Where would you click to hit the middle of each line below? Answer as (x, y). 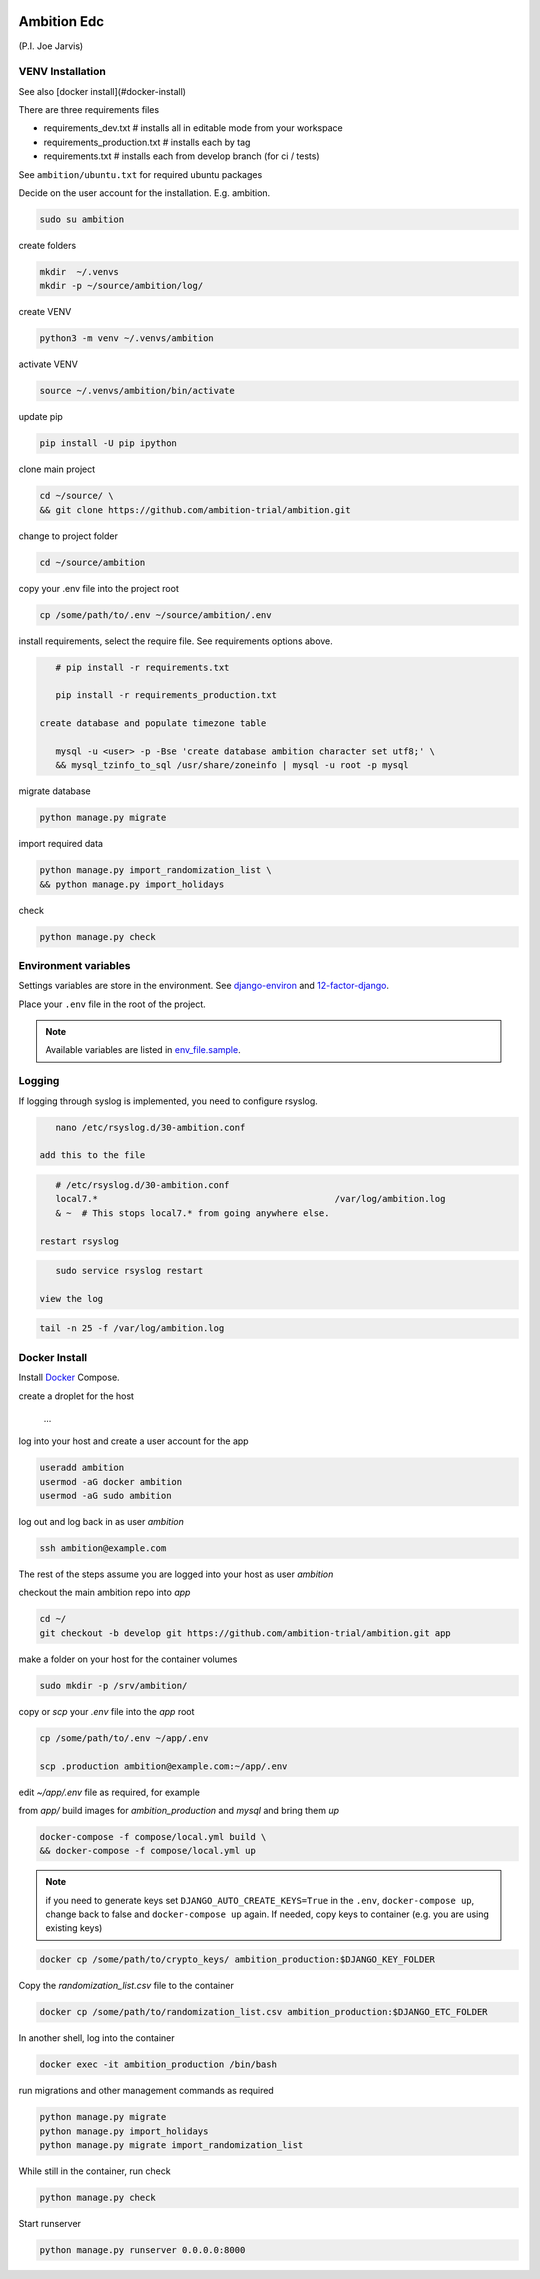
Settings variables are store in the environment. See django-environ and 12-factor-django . (204, 986)
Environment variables (74, 965)
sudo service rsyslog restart (129, 1271)
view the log (71, 1298)
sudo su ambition (82, 219)
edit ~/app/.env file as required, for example (109, 1792)
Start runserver (50, 2224)
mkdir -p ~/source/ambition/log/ (121, 286)
